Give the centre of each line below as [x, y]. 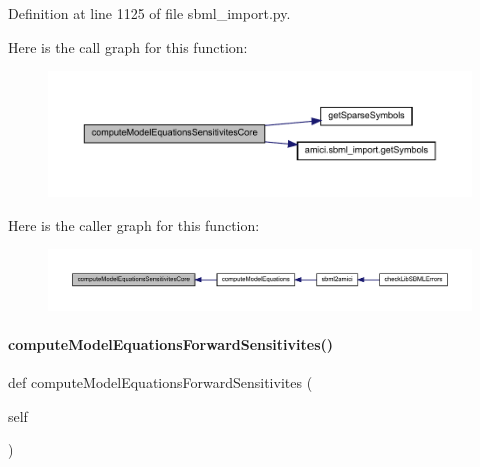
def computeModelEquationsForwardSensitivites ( [160, 382]
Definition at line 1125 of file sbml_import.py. [149, 13]
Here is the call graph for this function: [128, 46]
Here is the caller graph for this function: [134, 224]
